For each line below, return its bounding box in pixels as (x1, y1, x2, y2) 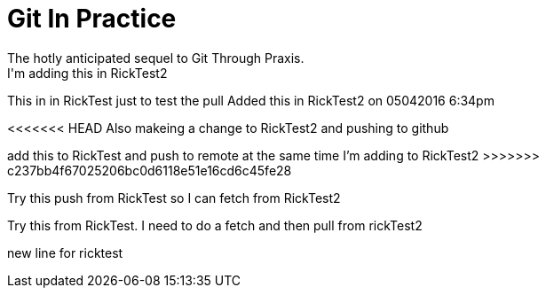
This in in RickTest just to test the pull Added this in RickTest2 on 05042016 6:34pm (7, 92, 495, 108)
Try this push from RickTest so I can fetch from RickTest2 (7, 190, 341, 206)
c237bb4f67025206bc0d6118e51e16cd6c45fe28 (7, 162, 292, 178)
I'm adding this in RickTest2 (7, 65, 168, 81)
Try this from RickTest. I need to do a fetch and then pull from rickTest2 (7, 217, 423, 233)
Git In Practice (7, 4, 177, 34)
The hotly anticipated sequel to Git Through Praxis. (7, 50, 305, 66)
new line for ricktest (7, 245, 123, 260)
